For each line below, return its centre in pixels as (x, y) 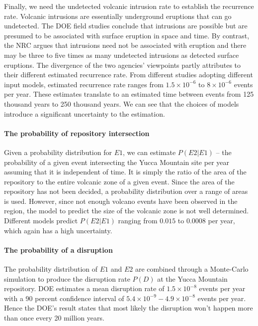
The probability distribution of (51, 269)
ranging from (138, 221)
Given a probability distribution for (58, 152)
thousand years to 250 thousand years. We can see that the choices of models (122, 103)
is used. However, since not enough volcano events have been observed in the (121, 201)
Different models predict (41, 221)
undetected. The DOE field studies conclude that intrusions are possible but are (126, 26)
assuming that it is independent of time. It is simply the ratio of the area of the (125, 172)
